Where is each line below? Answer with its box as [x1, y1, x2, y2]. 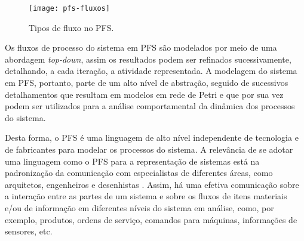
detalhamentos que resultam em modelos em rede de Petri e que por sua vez [5, 88, 284, 100]
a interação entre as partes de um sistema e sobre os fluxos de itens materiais [5, 190, 287, 202]
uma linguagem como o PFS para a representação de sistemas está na [5, 155, 260, 167]
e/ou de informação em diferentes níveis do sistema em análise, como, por [5, 201, 274, 214]
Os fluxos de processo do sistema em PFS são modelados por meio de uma [5, 41, 277, 54]
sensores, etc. [5, 225, 53, 237]
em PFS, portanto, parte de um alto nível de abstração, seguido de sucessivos [5, 76, 288, 89]
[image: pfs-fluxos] [29, 4, 110, 13]
